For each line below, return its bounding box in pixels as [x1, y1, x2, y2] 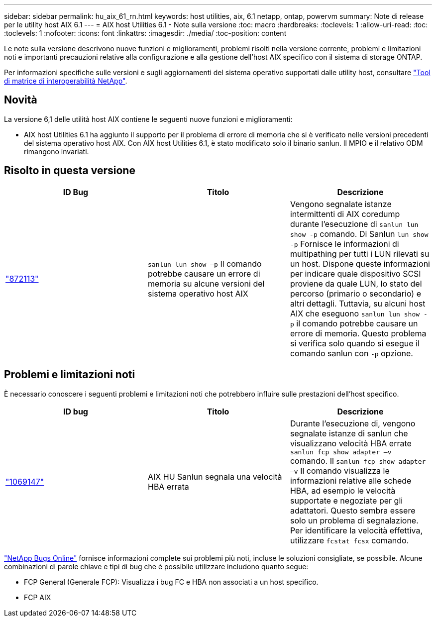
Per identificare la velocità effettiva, [290, 525, 423, 535]
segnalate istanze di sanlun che [290, 428, 408, 438]
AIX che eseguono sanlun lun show [290, 308, 420, 318]
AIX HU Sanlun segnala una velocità [147, 472, 282, 482]
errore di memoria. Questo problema [290, 328, 427, 338]
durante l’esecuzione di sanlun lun [290, 218, 419, 229]
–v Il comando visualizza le [290, 465, 390, 476]
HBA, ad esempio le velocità [290, 485, 396, 496]
